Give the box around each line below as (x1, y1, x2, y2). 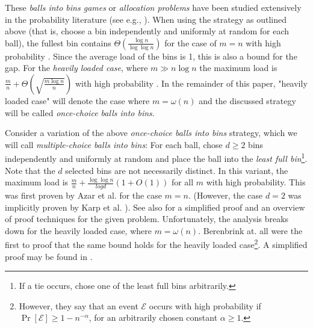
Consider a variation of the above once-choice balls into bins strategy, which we (5, 126, 297, 139)
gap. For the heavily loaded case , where (5, 61, 148, 74)
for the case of (164, 36, 217, 49)
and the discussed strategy (199, 94, 296, 107)
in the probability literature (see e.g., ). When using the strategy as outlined (5, 13, 287, 25)
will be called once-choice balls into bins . (5, 106, 155, 119)
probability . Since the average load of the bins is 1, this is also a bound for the (5, 49, 297, 62)
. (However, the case (188, 189, 263, 202)
